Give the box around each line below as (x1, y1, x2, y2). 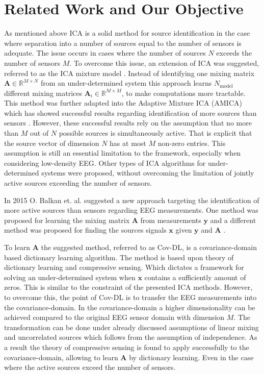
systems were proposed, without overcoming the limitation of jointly (41, 167, 254, 178)
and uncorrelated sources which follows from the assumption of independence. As (4, 332, 257, 342)
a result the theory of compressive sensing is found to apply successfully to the (4, 341, 249, 352)
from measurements (140, 214, 201, 225)
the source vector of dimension (4, 137, 99, 148)
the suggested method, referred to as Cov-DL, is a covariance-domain (41, 242, 257, 252)
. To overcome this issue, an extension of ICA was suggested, (69, 57, 259, 68)
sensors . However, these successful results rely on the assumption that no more (4, 117, 252, 128)
